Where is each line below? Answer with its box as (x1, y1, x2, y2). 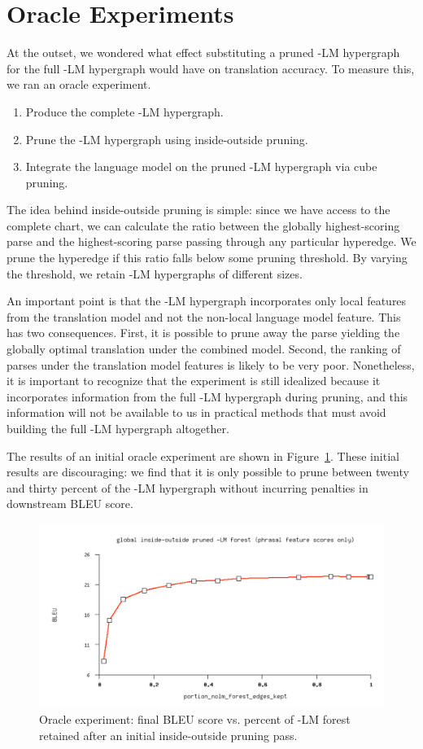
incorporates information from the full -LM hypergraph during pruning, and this (7, 388, 408, 405)
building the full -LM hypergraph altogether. (7, 420, 229, 436)
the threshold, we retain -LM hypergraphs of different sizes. (7, 265, 303, 282)
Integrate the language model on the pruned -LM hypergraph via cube (25, 158, 377, 175)
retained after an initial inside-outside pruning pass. (39, 726, 298, 743)
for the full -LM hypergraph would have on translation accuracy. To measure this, (7, 59, 415, 77)
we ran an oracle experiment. (7, 76, 151, 93)
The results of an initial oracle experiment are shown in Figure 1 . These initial (7, 447, 399, 464)
